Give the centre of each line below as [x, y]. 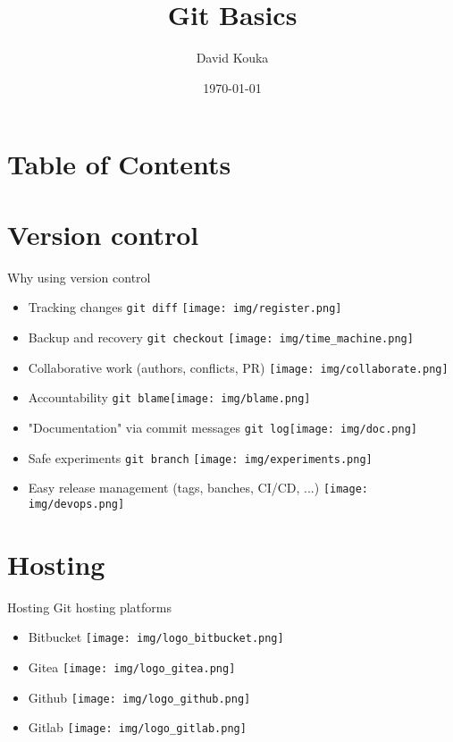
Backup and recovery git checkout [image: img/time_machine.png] [221, 337]
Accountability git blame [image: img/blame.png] [169, 397]
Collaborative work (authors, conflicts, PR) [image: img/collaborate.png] [238, 367]
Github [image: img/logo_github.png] [139, 697]
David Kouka [232, 58]
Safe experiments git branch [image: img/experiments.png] [200, 457]
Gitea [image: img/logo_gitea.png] [132, 666]
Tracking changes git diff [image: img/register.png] [185, 307]
